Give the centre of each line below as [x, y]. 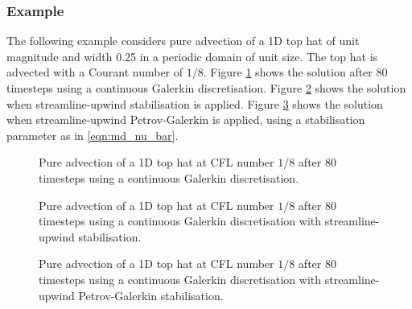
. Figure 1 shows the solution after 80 [295, 72]
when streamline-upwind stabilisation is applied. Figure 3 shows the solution [195, 103]
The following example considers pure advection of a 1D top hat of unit [183, 41]
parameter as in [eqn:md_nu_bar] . [93, 135]
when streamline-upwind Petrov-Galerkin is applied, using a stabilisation [186, 119]
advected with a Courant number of [95, 72]
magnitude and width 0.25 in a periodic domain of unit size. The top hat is [192, 56]
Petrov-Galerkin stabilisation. [151, 295]
